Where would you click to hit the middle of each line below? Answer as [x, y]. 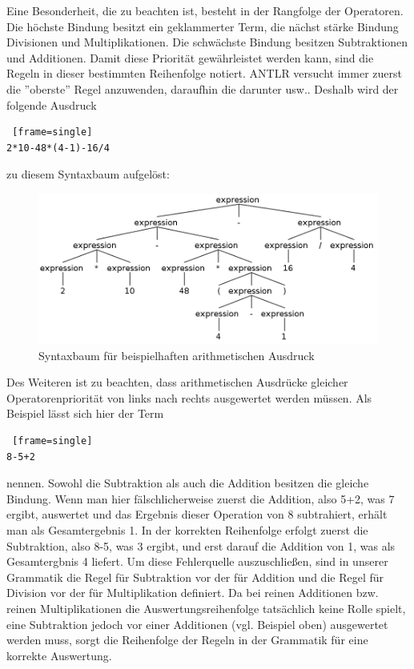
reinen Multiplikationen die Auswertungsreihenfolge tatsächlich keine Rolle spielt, [206, 608]
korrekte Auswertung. [59, 655]
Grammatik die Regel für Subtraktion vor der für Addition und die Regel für [195, 577]
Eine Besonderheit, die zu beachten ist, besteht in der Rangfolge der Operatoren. [205, 10]
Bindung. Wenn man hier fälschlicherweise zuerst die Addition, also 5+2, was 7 [201, 498]
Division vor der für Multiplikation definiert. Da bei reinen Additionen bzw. [193, 593]
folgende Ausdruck [52, 104]
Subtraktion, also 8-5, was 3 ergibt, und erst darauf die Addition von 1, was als [201, 545]
